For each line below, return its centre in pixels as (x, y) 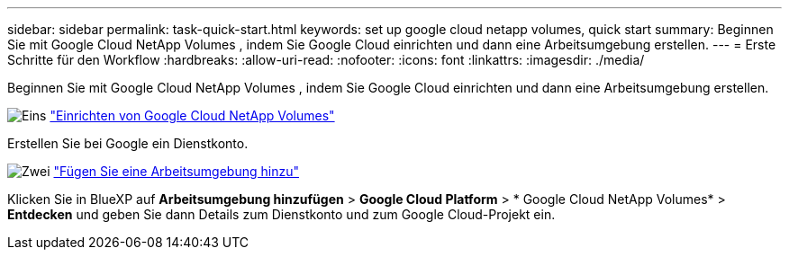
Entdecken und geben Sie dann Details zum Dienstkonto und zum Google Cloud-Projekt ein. (281, 214)
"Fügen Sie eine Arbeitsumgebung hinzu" (176, 171)
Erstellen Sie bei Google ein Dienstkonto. (128, 143)
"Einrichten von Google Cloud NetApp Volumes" (192, 115)
